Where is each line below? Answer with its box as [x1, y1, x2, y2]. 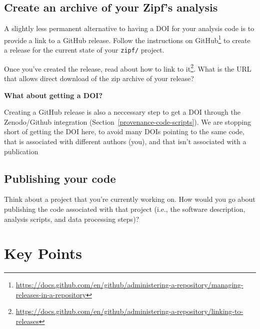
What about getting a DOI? [4, 90, 102, 100]
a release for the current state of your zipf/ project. [4, 45, 164, 55]
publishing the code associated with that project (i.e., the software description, [4, 203, 245, 214]
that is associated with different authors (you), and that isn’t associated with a [4, 136, 246, 146]
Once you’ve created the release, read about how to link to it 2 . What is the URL [4, 62, 251, 74]
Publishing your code [4, 170, 116, 186]
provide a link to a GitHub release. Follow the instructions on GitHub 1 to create [4, 33, 250, 45]
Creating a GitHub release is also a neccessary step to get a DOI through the [4, 107, 240, 117]
